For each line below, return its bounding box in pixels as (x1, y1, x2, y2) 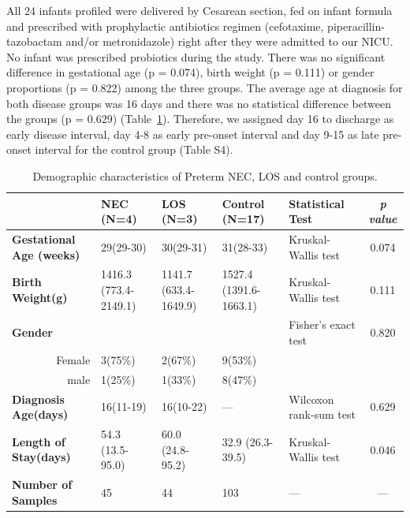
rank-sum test (289, 406, 356, 423)
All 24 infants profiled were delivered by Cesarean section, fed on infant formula (6, 2, 393, 18)
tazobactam (6, 33, 62, 50)
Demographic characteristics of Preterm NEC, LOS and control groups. (32, 167, 378, 184)
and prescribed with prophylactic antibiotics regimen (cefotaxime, (6, 17, 324, 34)
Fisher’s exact (289, 316, 356, 333)
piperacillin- (327, 17, 385, 34)
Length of (12, 433, 65, 449)
